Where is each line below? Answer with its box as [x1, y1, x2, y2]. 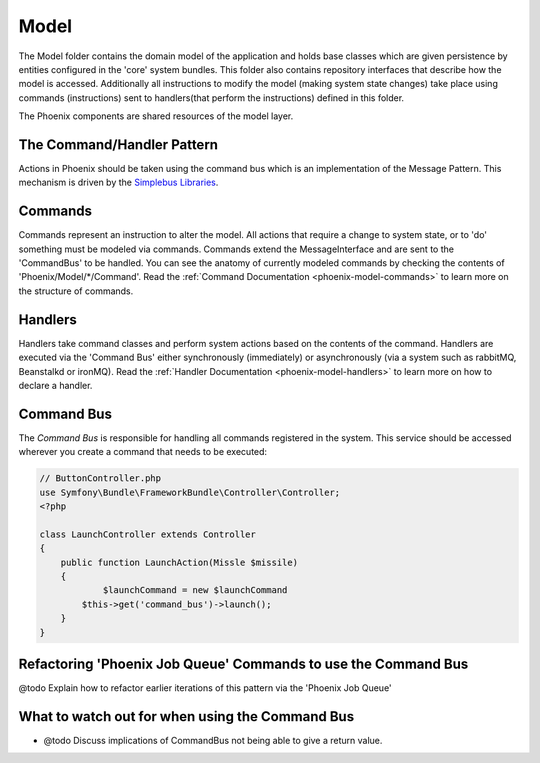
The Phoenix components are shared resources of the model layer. [18, 110, 294, 122]
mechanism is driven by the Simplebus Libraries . [18, 176, 219, 189]
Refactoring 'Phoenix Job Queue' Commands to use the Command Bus [18, 655, 469, 672]
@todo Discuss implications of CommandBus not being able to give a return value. [43, 734, 383, 746]
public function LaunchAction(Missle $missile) [60, 556, 299, 568]
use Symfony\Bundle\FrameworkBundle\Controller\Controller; [39, 486, 341, 498]
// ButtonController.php [39, 473, 162, 484]
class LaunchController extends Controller [39, 528, 257, 540]
